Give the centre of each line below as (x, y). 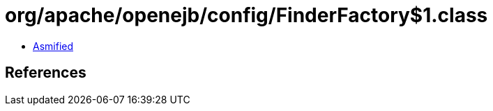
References (46, 73)
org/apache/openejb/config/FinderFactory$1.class (246, 15)
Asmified (53, 46)
